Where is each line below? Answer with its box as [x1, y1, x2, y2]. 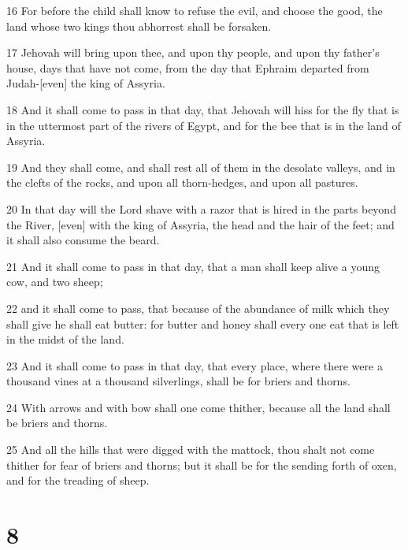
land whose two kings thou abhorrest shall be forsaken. [6, 17, 272, 34]
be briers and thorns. [6, 414, 108, 431]
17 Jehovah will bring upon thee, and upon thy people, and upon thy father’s [6, 44, 380, 61]
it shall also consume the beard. [6, 232, 160, 248]
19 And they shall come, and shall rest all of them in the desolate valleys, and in [6, 158, 395, 175]
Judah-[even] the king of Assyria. [6, 75, 165, 91]
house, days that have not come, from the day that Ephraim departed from [6, 59, 369, 76]
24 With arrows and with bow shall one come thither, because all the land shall [6, 399, 391, 415]
